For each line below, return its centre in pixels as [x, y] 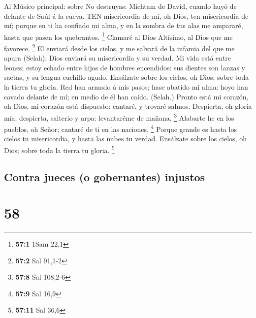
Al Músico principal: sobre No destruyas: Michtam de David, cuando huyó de [120, 6]
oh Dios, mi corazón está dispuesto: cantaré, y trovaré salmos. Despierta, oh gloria [128, 106]
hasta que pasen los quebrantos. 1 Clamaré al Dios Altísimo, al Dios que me [118, 36]
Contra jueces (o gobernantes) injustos [105, 176]
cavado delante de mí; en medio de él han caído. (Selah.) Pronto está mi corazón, [126, 96]
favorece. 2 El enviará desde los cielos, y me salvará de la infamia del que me [119, 48]
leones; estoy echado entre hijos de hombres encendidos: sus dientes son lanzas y [125, 67]
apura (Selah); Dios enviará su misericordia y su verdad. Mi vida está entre [117, 58]
